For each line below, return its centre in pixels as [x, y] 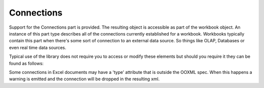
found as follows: [26, 63]
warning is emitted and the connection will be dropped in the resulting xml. [84, 79]
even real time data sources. [38, 47]
